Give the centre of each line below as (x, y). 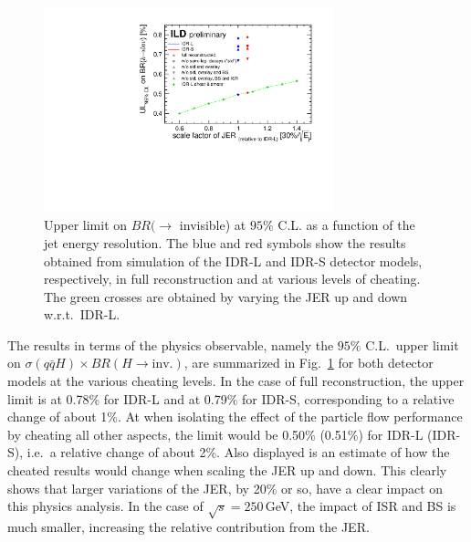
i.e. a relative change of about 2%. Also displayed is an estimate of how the (238, 452)
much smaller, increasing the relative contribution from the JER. (188, 526)
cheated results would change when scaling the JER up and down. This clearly (227, 470)
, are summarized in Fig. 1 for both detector (309, 363)
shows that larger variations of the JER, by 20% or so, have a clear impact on (225, 488)
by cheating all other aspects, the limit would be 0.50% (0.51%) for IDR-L (215, 434)
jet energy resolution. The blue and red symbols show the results (225, 242)
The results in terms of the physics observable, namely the (171, 344)
